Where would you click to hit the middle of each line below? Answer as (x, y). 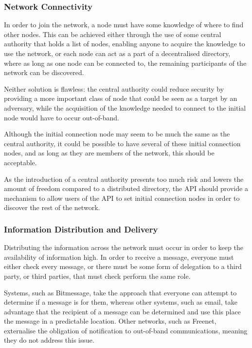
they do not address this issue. (49, 340)
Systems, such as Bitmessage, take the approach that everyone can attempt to (120, 292)
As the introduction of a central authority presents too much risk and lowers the (124, 179)
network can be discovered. (44, 72)
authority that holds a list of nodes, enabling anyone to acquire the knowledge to (125, 44)
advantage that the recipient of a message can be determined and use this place (122, 311)
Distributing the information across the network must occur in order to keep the (124, 247)
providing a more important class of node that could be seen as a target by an (121, 98)
